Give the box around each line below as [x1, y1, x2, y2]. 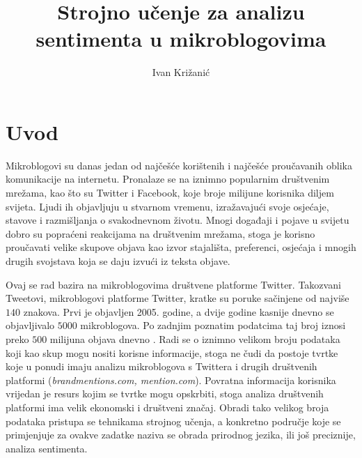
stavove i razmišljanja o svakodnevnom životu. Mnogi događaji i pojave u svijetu [6, 213, 349, 227]
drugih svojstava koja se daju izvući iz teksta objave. [6, 254, 230, 268]
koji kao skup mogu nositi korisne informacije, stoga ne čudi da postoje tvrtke [6, 345, 338, 360]
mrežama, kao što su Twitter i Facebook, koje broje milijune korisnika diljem [6, 185, 334, 200]
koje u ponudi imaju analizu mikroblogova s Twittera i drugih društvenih [6, 359, 317, 374]
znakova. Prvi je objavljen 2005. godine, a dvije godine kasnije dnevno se [23, 304, 334, 319]
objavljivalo [6, 318, 55, 333]
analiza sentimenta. [6, 441, 88, 455]
